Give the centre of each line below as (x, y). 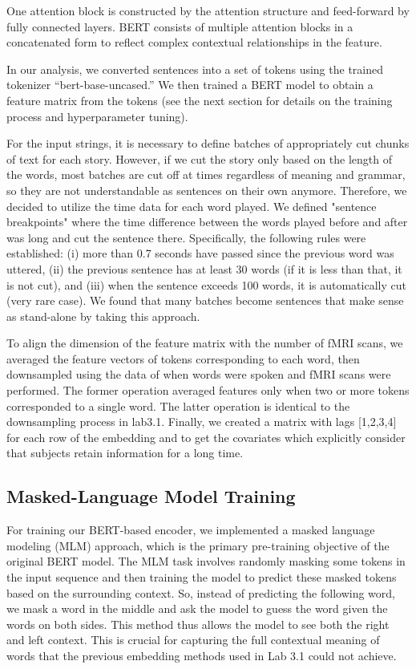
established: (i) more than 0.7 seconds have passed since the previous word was (200, 253)
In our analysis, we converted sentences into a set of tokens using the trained (195, 69)
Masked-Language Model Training (151, 496)
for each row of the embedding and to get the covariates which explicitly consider (206, 437)
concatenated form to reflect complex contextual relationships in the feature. (194, 42)
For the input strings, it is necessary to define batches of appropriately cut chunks (208, 143)
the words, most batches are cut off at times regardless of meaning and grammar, (206, 174)
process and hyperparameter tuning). (97, 116)
